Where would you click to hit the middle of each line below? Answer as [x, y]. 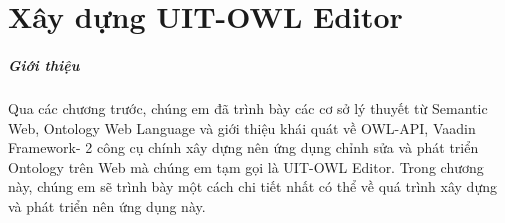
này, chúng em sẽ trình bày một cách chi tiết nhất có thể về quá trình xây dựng [252, 186]
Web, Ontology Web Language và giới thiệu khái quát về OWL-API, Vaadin [242, 127]
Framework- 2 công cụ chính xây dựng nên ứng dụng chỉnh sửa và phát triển [243, 147]
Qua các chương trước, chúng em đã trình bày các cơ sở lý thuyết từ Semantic [248, 107]
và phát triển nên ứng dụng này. [107, 205]
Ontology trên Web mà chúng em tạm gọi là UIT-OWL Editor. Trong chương [246, 166]
